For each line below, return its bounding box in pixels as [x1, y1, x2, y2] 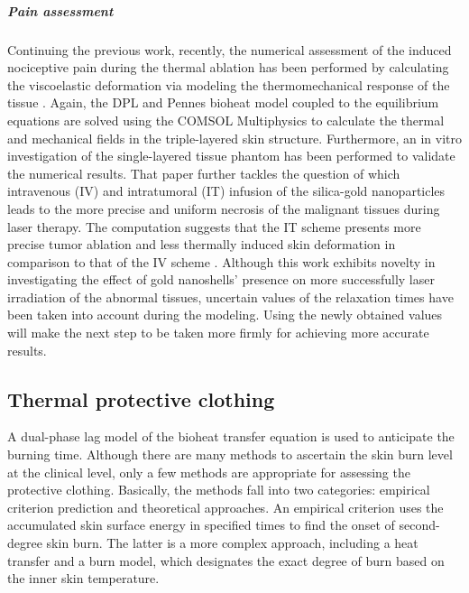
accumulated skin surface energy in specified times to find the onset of [7, 515, 395, 534]
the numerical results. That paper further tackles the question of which [7, 163, 400, 182]
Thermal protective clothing [7, 385, 275, 412]
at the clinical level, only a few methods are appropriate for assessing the [7, 462, 410, 481]
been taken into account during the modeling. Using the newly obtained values [7, 305, 443, 324]
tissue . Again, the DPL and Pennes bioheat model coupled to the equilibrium [7, 93, 439, 112]
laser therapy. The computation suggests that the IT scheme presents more [7, 217, 421, 236]
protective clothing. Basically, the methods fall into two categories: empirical [7, 480, 430, 499]
